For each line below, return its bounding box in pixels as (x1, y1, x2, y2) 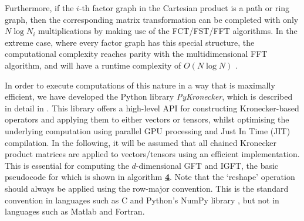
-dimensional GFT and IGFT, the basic (136, 159, 279, 171)
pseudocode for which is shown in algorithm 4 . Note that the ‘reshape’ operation (5, 171, 295, 183)
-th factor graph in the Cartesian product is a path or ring (79, 2, 290, 13)
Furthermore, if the (5, 2, 74, 13)
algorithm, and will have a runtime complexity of (5, 59, 181, 71)
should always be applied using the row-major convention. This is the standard (5, 182, 289, 194)
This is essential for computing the (5, 159, 129, 171)
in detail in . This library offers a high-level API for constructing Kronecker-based (5, 101, 299, 114)
